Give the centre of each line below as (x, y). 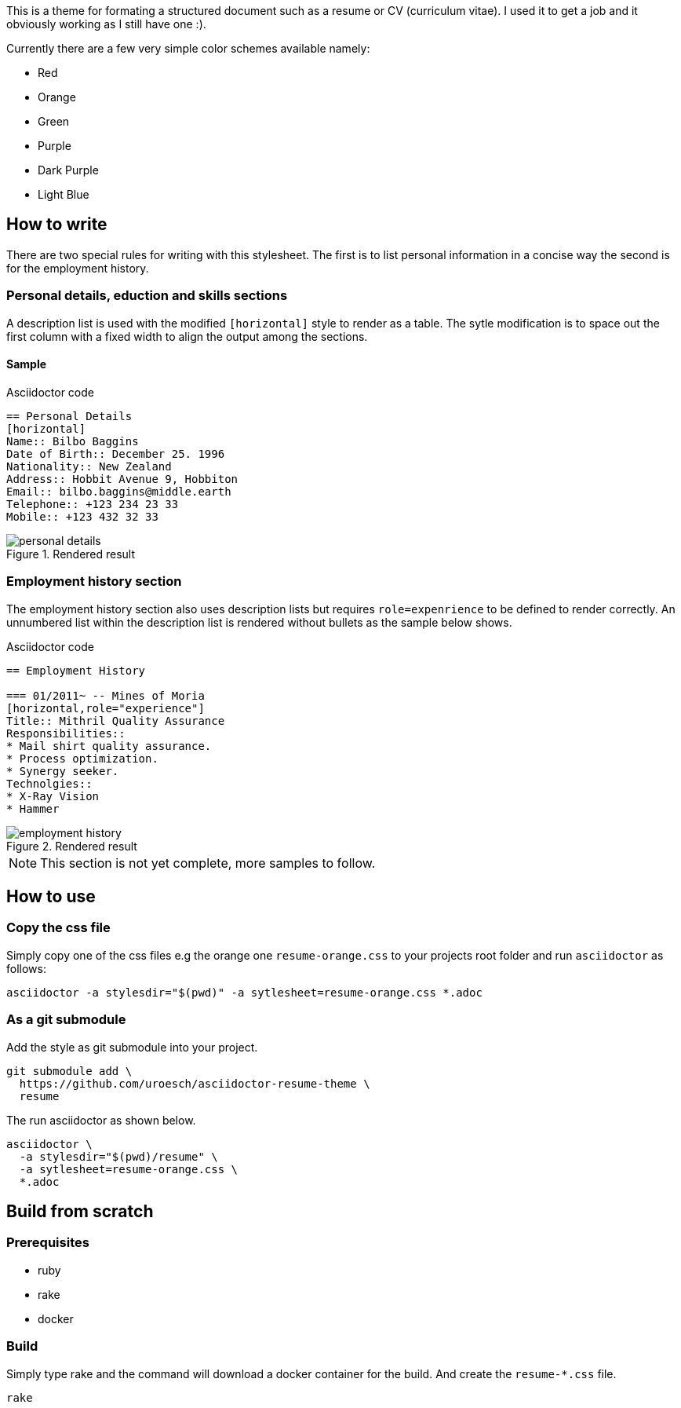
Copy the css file (58, 928)
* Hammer (33, 808)
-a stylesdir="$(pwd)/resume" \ (118, 1156)
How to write (57, 225)
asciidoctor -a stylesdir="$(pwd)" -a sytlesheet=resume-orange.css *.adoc (244, 992)
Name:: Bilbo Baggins (73, 441)
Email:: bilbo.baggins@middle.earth (119, 491)
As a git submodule (66, 1020)
